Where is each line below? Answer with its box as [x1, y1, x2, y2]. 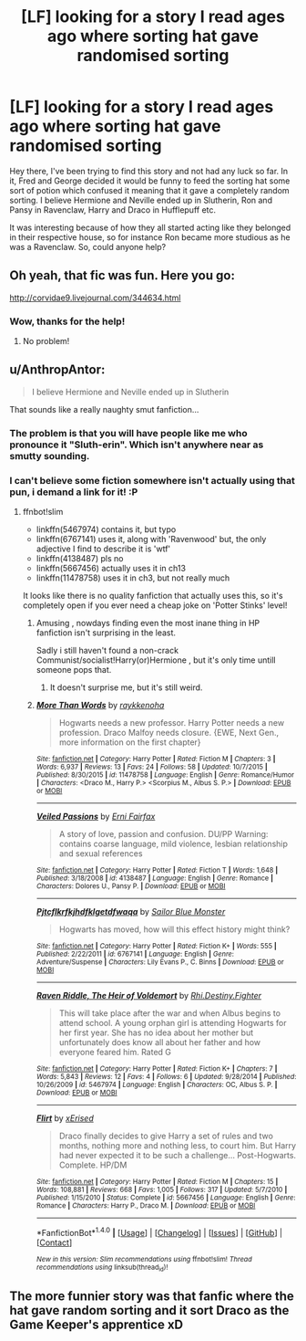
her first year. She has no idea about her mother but [58, 1027, 253, 1038]
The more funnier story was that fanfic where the [9, 1289, 294, 1304]
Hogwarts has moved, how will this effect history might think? [58, 924, 291, 935]
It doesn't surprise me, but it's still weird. [49, 682, 203, 693]
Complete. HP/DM [58, 1159, 127, 1170]
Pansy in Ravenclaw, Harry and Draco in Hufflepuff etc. [9, 204, 217, 215]
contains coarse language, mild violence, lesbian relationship [58, 838, 289, 850]
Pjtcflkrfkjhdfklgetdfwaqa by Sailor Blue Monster [36, 906, 226, 917]
